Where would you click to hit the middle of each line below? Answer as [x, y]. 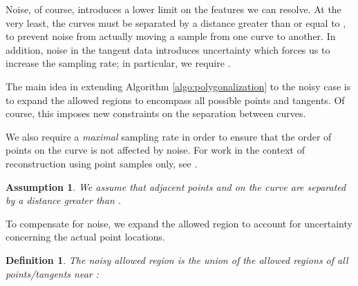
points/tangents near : [53, 273]
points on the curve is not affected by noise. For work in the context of [155, 150]
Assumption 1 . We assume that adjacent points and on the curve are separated [176, 186]
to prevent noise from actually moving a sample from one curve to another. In [171, 36]
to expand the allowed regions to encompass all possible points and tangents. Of [175, 100]
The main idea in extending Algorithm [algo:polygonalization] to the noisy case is [178, 86]
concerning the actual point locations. [85, 237]
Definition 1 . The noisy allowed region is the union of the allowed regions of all [177, 259]
